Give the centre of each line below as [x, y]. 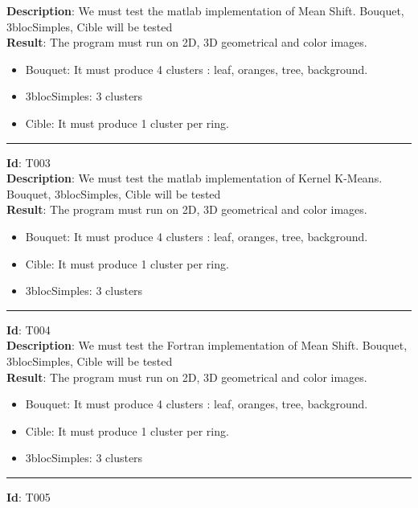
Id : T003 [29, 162]
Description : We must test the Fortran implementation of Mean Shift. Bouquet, [207, 345]
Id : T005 [29, 496]
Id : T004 [29, 329]
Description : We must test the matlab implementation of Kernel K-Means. [195, 178]
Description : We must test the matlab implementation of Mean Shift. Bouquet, [205, 10]
